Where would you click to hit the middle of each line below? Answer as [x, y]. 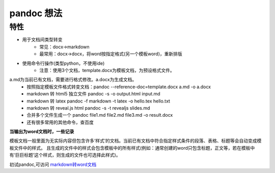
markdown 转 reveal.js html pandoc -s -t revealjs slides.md [88, 108]
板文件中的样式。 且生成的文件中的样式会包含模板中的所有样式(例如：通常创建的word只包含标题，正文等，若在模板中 [132, 148]
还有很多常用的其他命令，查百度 [60, 122]
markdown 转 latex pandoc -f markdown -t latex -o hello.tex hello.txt [99, 101]
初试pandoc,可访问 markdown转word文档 [53, 164]
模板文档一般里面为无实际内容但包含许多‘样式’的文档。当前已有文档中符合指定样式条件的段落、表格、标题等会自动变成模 [135, 141]
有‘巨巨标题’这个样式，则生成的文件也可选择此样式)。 [65, 155]
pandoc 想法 [36, 13]
